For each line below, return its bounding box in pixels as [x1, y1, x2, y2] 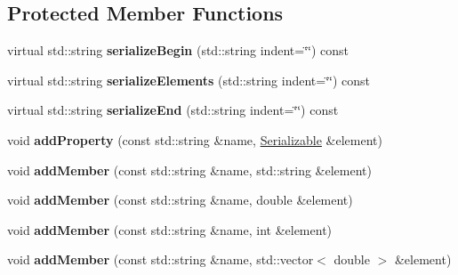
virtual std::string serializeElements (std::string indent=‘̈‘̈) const [7, 70, 371, 89]
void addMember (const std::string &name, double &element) [7, 190, 353, 209]
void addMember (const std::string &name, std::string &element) [7, 160, 372, 179]
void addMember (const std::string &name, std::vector [7, 250, 314, 269]
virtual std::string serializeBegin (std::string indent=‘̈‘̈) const [7, 41, 349, 60]
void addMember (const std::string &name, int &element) [7, 220, 333, 239]
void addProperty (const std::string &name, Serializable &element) [7, 130, 382, 149]
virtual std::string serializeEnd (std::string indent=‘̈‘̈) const [7, 101, 339, 119]
